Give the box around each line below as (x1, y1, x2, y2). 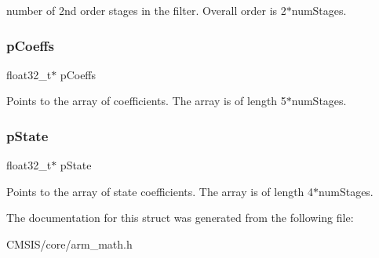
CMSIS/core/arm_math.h (6, 236, 133, 252)
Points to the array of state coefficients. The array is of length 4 (6, 183, 314, 199)
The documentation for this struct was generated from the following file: (6, 209, 354, 226)
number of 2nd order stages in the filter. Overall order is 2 (6, 2, 286, 18)
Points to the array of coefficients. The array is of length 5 (6, 93, 286, 109)
